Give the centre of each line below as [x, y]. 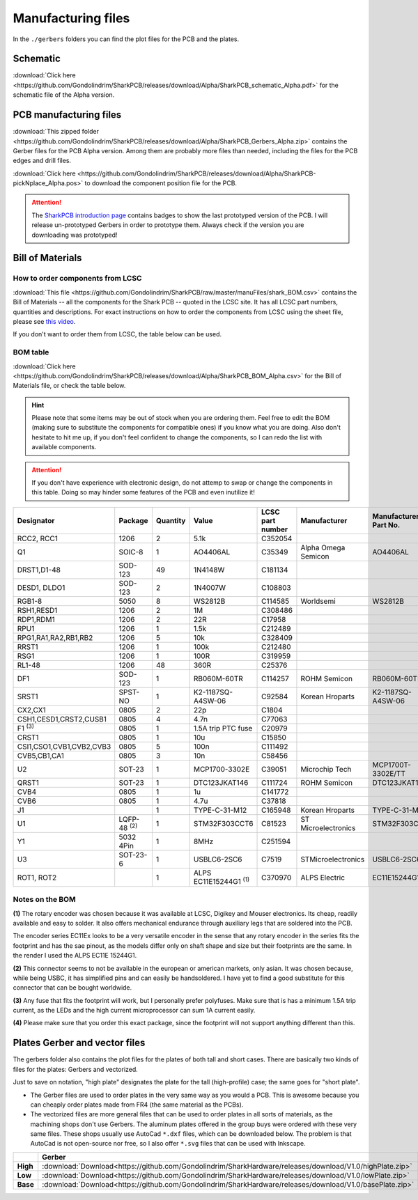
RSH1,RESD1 [37, 610]
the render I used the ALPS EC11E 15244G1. [75, 956]
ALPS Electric [323, 878]
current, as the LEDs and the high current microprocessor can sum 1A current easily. [134, 1011]
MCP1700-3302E [222, 770]
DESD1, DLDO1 [41, 587]
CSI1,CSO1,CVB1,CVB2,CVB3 [64, 747]
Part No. [386, 524]
